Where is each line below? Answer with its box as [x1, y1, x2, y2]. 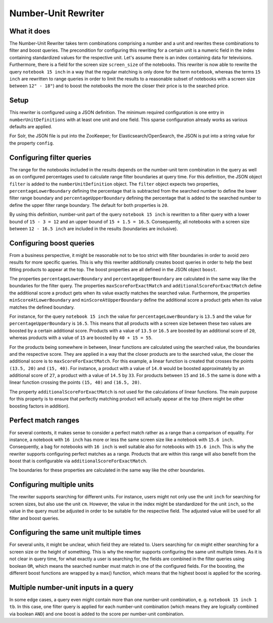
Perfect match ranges [9, 416, 79, 425]
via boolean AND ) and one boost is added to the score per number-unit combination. [9, 611, 185, 617]
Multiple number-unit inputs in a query [9, 583, 134, 592]
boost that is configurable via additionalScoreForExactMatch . [9, 458, 148, 464]
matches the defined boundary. [9, 304, 75, 310]
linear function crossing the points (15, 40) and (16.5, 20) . [9, 379, 142, 385]
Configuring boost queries [9, 239, 95, 247]
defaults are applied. [9, 124, 53, 130]
